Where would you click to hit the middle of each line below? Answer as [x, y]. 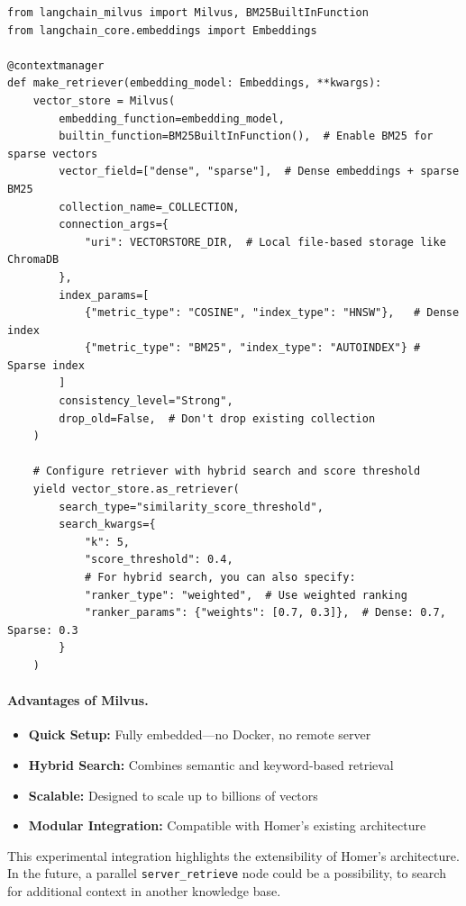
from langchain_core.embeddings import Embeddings [162, 30]
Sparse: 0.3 [43, 630]
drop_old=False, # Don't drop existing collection [217, 418]
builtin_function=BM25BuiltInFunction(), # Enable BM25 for [246, 136]
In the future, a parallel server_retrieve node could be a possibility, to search [227, 873]
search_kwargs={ [107, 525]
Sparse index [46, 365]
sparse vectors [53, 154]
